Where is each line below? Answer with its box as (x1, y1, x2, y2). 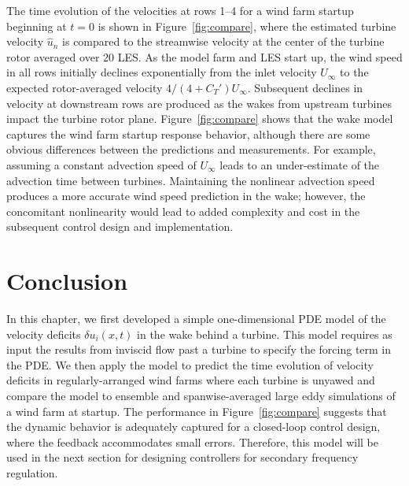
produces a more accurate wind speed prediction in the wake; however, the (6, 187, 366, 204)
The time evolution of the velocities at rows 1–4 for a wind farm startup (6, 2, 354, 18)
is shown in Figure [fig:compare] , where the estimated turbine (98, 17, 396, 34)
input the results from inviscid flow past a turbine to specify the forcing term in (6, 341, 392, 358)
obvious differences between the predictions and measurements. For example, (6, 141, 376, 158)
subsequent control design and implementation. (6, 218, 234, 235)
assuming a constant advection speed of (6, 156, 197, 173)
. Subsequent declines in (247, 79, 363, 95)
